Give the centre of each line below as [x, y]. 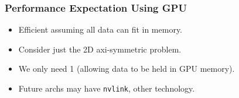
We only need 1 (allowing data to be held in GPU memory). [127, 69]
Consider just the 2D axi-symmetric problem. [100, 49]
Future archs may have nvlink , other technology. [107, 88]
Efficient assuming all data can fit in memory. [100, 29]
